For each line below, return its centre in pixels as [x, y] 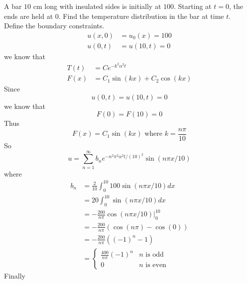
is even [156, 265]
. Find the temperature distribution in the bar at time [141, 16]
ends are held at [29, 16]
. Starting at [193, 6]
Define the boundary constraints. [54, 26]
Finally [15, 275]
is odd [155, 255]
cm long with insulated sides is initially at [97, 6]
